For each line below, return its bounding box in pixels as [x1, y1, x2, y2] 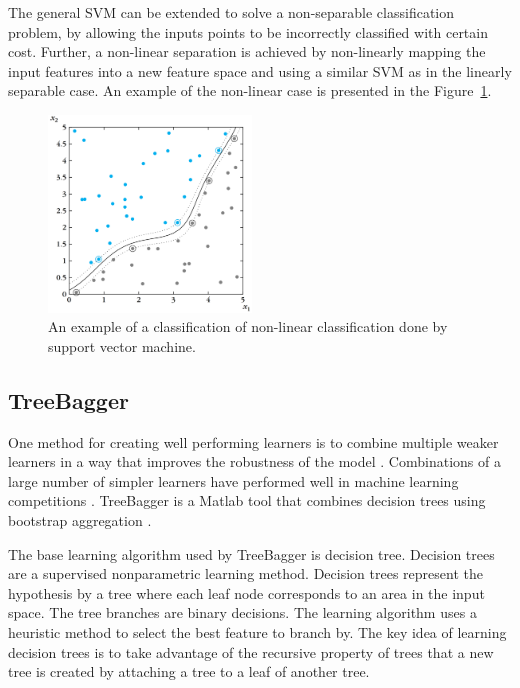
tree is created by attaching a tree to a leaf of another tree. [8, 661, 370, 682]
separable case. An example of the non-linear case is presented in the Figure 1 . [8, 80, 492, 101]
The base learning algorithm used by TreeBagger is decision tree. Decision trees [8, 543, 495, 564]
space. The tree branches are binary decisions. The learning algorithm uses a [8, 602, 477, 623]
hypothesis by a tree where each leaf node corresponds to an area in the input [8, 582, 485, 603]
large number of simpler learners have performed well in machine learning [8, 470, 459, 491]
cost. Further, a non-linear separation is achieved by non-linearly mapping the [8, 41, 486, 62]
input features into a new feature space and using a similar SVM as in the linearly [8, 60, 512, 81]
